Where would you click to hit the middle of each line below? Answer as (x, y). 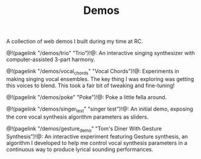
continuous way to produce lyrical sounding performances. (80, 149)
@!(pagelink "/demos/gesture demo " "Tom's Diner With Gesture (84, 129)
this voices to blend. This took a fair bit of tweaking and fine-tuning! (91, 85)
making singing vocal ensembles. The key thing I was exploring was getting (100, 79)
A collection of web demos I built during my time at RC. (75, 41)
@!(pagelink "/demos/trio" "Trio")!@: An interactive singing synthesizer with (101, 53)
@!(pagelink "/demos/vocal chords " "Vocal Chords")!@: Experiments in (93, 72)
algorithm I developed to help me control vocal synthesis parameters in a (97, 143)
